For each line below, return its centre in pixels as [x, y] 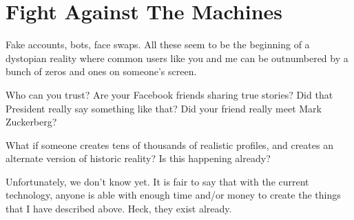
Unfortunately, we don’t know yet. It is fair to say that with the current [157, 181]
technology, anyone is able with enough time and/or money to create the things [173, 195]
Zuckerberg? [31, 122]
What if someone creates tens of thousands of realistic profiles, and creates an [169, 144]
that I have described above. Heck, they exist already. [119, 209]
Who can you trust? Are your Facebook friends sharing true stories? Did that [169, 94]
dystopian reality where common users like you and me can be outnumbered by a [177, 58]
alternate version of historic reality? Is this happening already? [138, 158]
